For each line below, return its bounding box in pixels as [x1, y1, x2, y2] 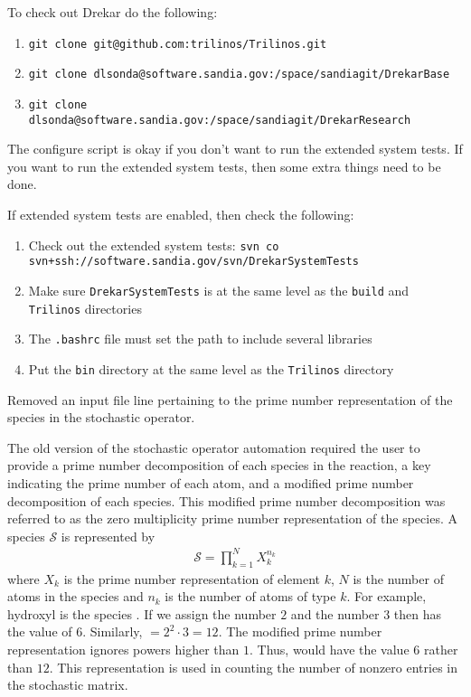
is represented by [61, 526, 155, 545]
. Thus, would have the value [250, 639, 410, 658]
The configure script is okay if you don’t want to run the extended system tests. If [7, 139, 463, 158]
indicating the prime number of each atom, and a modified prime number [7, 473, 414, 492]
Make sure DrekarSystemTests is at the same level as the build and [28, 280, 410, 299]
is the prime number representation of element [63, 569, 321, 588]
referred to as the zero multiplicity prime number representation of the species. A [7, 509, 457, 528]
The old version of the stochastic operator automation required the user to [7, 438, 420, 457]
